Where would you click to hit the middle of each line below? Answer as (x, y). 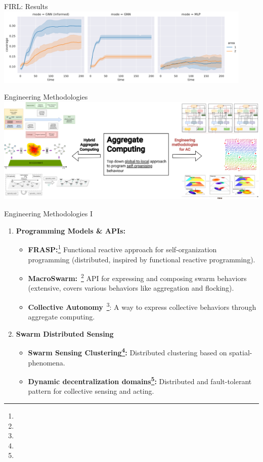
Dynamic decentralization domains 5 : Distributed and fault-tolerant (140, 380)
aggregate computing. (61, 317)
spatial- (241, 353)
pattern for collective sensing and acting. (91, 391)
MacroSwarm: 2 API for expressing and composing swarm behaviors (137, 277)
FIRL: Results (26, 6)
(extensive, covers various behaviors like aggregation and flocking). (131, 288)
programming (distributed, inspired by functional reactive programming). (142, 259)
